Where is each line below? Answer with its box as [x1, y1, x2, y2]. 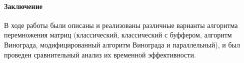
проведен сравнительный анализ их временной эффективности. [4, 49, 196, 59]
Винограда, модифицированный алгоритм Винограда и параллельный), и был [4, 39, 240, 49]
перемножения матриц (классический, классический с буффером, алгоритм [4, 29, 232, 40]
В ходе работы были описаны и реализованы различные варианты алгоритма [4, 19, 238, 30]
